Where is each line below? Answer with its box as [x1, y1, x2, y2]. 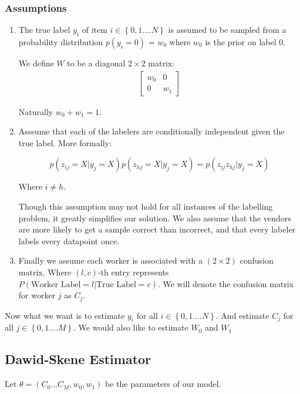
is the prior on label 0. [205, 36, 286, 48]
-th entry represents [97, 265, 169, 278]
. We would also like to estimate [73, 321, 188, 334]
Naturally [18, 105, 53, 117]
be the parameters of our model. [105, 378, 221, 390]
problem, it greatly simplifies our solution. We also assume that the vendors [18, 211, 291, 224]
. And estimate [215, 309, 269, 321]
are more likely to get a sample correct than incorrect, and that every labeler [18, 223, 296, 235]
